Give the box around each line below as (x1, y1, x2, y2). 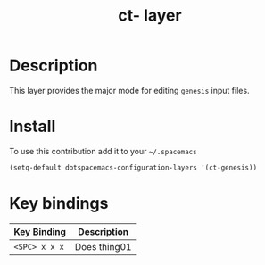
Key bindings (9, 193, 109, 213)
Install (9, 117, 56, 137)
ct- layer (118, 5, 182, 26)
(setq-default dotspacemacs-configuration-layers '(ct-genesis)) (9, 162, 257, 172)
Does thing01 (74, 240, 132, 253)
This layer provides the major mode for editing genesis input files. (9, 85, 250, 95)
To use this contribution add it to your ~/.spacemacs (9, 145, 198, 156)
